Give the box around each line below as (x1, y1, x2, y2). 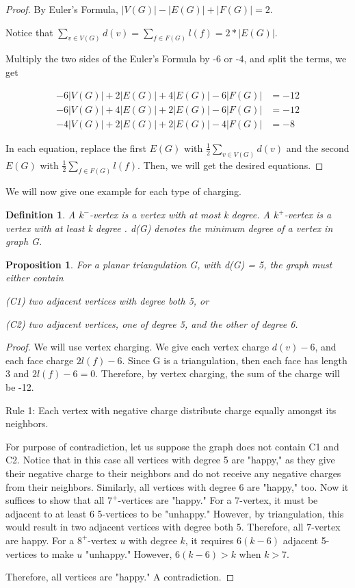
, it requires (185, 533, 234, 547)
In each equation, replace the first (5, 140, 146, 155)
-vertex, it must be (239, 493, 318, 507)
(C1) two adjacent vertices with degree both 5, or (5, 294, 209, 308)
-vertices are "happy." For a (118, 493, 232, 507)
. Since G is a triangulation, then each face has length (122, 353, 347, 367)
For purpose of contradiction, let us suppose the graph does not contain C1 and (5, 439, 339, 453)
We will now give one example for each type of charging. (5, 184, 242, 199)
